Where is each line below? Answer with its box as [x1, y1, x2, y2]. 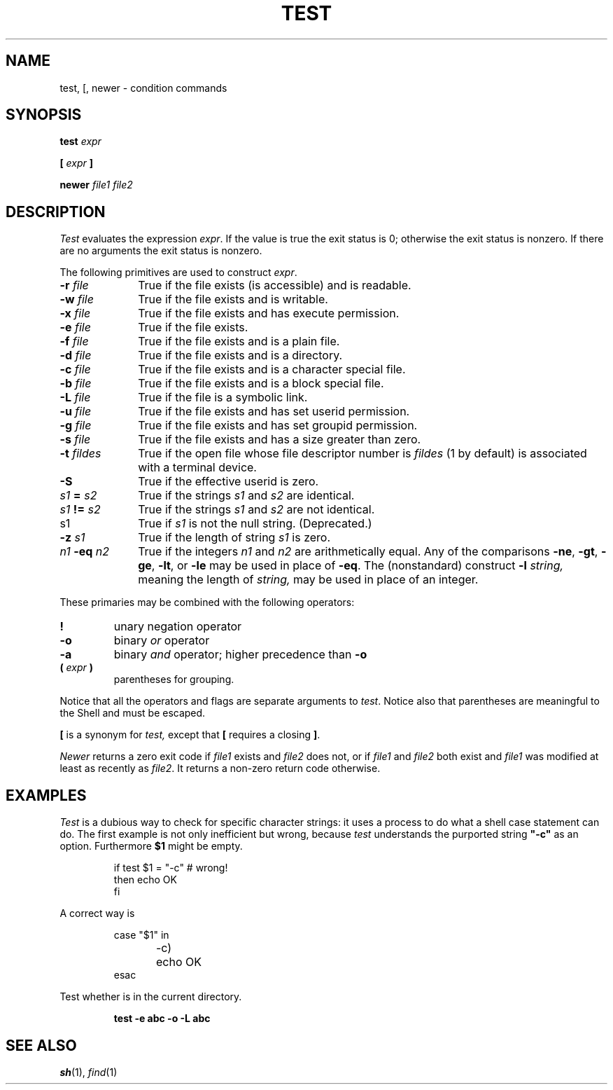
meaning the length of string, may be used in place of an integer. [138, 572, 479, 587]
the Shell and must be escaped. [59, 707, 206, 719]
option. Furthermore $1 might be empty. [59, 840, 243, 853]
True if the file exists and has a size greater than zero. [138, 432, 421, 447]
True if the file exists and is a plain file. [138, 334, 340, 349]
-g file [59, 418, 92, 433]
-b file [59, 376, 92, 391]
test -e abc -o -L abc [113, 1012, 211, 1025]
